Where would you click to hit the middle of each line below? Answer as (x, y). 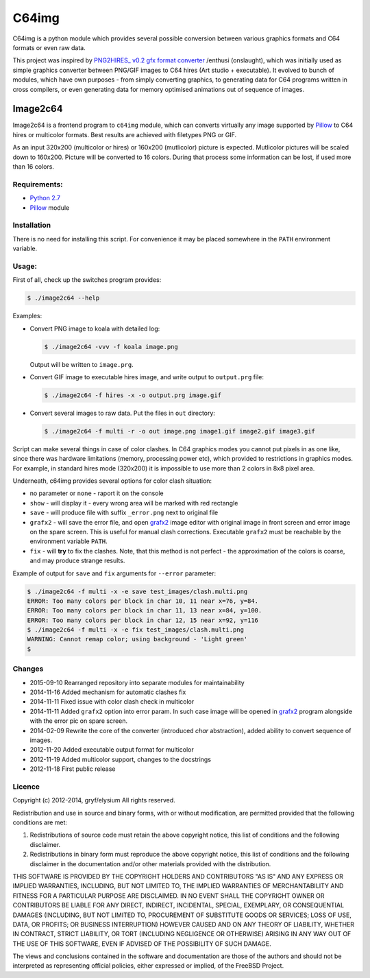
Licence (26, 787)
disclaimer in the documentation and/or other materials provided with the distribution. (150, 863)
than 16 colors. (34, 166)
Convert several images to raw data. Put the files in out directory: (123, 413)
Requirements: (38, 184)
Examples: (27, 316)
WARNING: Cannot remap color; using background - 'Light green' (137, 639)
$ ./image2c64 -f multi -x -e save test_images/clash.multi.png (137, 591)
